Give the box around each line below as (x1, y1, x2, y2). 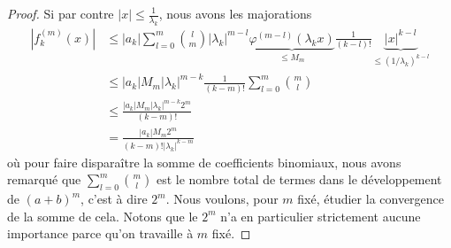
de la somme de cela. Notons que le (7, 206, 198, 225)
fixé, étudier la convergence (297, 190, 445, 208)
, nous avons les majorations (158, 4, 312, 22)
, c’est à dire (80, 190, 148, 208)
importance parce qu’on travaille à (7, 224, 194, 243)
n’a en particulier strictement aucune (220, 206, 421, 225)
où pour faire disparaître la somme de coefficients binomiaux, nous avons (7, 152, 401, 171)
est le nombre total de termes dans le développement (156, 170, 442, 189)
